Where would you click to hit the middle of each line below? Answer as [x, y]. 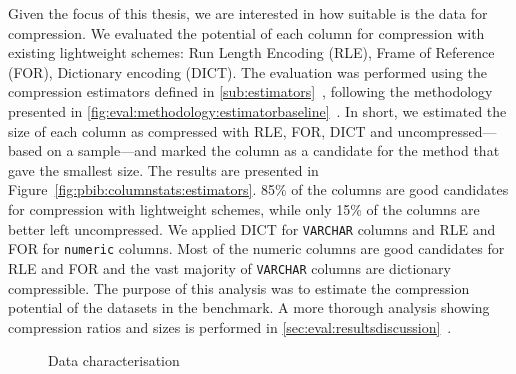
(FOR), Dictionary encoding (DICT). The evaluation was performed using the [248, 71]
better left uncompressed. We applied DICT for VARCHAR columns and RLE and [252, 228]
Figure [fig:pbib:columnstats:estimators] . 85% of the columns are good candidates [258, 189]
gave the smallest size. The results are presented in [163, 169]
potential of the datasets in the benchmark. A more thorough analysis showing [249, 307]
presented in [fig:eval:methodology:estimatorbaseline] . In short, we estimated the [257, 110]
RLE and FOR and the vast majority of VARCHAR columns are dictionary [229, 267]
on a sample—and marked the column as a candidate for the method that [273, 150]
